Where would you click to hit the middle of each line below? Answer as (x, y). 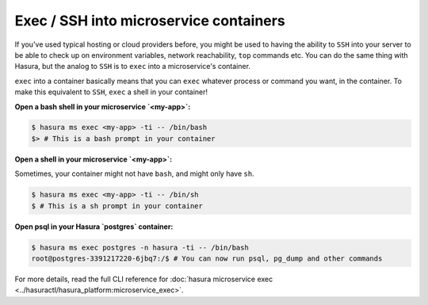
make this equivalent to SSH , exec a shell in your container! (111, 92)
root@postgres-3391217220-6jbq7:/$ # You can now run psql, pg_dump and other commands (207, 258)
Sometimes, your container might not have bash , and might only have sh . (134, 173)
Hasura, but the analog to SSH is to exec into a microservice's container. (133, 67)
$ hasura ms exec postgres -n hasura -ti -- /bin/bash (140, 247)
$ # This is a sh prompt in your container (117, 206)
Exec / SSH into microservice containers (150, 21)
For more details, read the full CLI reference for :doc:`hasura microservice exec (144, 279)
